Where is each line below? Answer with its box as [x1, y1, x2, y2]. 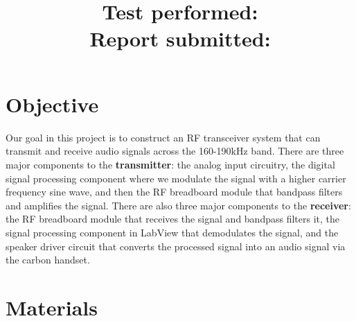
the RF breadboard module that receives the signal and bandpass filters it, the [6, 211, 340, 226]
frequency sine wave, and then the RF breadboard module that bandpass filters [6, 184, 343, 199]
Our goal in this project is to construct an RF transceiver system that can [6, 130, 321, 144]
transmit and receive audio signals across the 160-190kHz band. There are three [6, 144, 344, 158]
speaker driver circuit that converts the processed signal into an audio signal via [6, 238, 346, 253]
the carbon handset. [6, 252, 90, 267]
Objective [6, 89, 99, 118]
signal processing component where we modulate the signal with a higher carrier [6, 171, 346, 185]
